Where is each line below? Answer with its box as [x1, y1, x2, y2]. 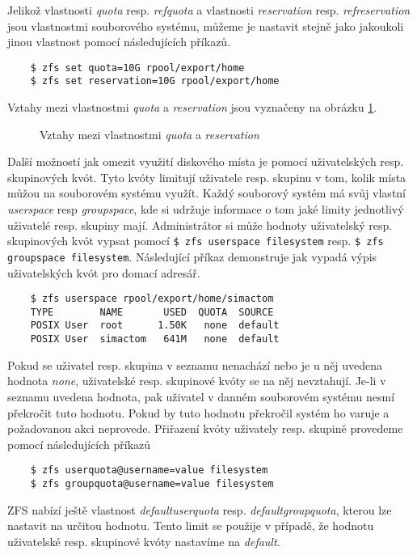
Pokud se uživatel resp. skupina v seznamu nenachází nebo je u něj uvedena [7, 356, 383, 373]
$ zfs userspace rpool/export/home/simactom [30, 293, 274, 305]
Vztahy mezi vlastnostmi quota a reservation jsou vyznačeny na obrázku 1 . [7, 99, 377, 116]
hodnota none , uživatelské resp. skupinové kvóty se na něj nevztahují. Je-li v [7, 372, 386, 389]
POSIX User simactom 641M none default [30, 333, 280, 345]
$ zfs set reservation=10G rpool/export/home [30, 75, 280, 87]
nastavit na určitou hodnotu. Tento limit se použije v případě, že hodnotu [7, 517, 374, 534]
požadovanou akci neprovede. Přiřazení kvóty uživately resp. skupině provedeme [7, 420, 403, 437]
